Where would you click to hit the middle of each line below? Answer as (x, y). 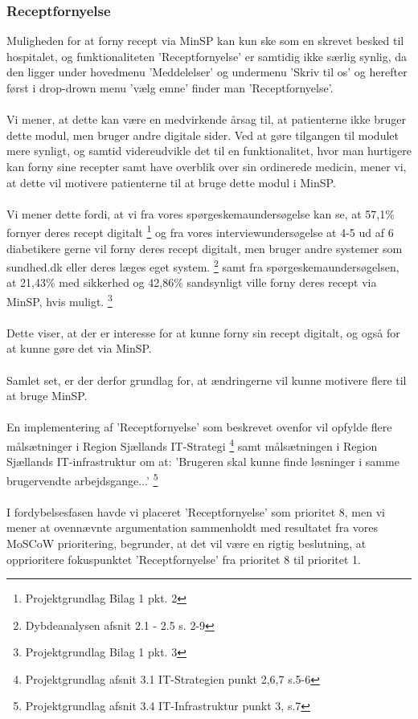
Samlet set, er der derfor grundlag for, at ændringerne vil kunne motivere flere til (207, 380)
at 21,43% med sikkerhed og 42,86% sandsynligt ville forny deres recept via (192, 282)
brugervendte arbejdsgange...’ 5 (82, 479)
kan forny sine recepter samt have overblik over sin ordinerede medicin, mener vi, (207, 166)
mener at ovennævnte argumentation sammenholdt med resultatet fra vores (193, 527)
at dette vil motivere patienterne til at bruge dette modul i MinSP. (171, 182)
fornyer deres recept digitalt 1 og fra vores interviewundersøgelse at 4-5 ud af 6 (200, 231)
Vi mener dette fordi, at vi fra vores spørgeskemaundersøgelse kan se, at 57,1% (201, 213)
